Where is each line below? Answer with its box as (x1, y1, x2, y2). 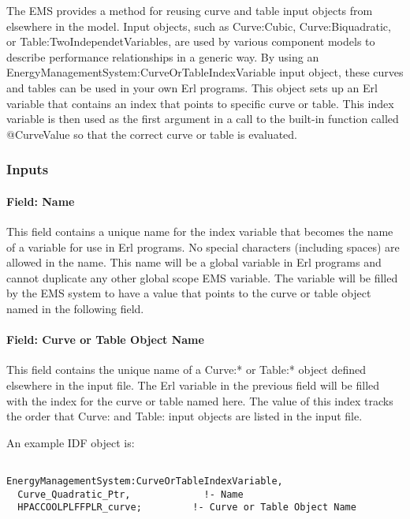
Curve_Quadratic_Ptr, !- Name (17, 488, 244, 500)
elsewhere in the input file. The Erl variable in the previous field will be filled (6, 376, 380, 393)
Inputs (6, 159, 49, 179)
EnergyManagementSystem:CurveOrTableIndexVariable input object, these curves (6, 64, 404, 80)
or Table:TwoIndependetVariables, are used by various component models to (6, 33, 375, 50)
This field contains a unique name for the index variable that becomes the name (6, 222, 393, 239)
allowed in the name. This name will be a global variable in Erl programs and (6, 254, 382, 271)
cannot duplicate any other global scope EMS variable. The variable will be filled (6, 269, 398, 286)
